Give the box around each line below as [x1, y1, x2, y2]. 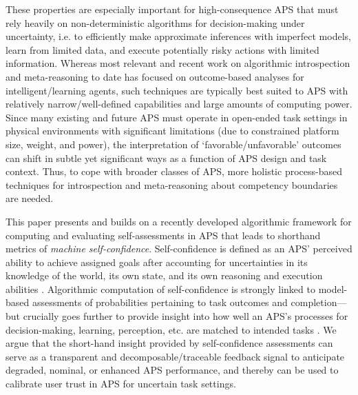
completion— [291, 295, 347, 310]
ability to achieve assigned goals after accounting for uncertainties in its [6, 254, 308, 269]
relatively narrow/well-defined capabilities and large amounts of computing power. [6, 97, 352, 111]
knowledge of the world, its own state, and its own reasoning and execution [6, 268, 323, 283]
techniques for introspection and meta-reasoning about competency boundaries [6, 177, 338, 192]
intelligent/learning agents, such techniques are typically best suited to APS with [6, 83, 348, 97]
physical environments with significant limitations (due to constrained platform [6, 123, 339, 138]
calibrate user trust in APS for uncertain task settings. [6, 376, 236, 391]
